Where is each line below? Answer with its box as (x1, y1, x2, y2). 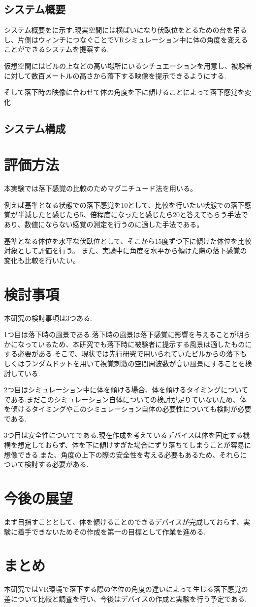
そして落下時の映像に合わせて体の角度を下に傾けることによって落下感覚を (4, 87, 245, 97)
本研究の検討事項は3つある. (4, 312, 92, 323)
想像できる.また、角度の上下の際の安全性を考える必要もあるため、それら (4, 449, 240, 459)
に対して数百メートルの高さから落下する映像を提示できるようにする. (4, 70, 226, 80)
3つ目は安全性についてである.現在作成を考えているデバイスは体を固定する (4, 430, 243, 440)
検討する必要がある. (24, 459, 89, 469)
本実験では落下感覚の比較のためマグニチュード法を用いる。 (4, 183, 197, 193)
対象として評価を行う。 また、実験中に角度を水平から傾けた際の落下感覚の (4, 245, 247, 256)
